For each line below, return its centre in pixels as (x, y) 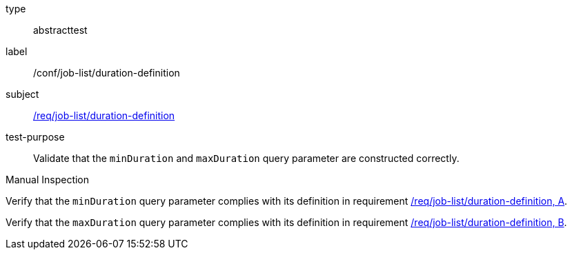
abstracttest (60, 30)
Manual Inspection (48, 180)
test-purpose (35, 137)
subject (22, 94)
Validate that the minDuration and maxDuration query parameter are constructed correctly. (246, 158)
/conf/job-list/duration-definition (107, 73)
